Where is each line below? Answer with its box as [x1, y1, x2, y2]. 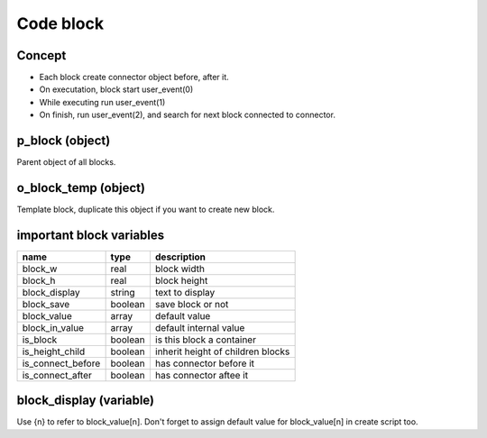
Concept [16, 48, 67, 63]
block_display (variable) [16, 393, 155, 408]
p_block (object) [16, 133, 111, 149]
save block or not [154, 297, 229, 310]
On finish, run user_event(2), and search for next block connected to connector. [39, 109, 335, 121]
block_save [22, 297, 70, 310]
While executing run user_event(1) [39, 96, 166, 107]
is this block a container [154, 333, 257, 346]
